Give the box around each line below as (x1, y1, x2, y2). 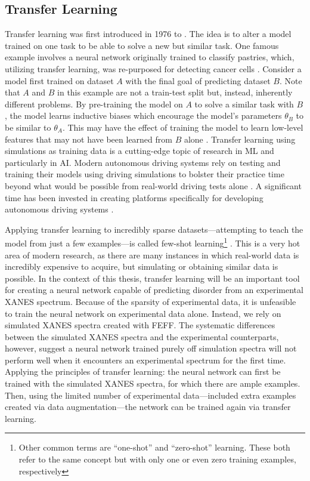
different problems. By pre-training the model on (5, 97, 183, 110)
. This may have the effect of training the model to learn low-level (62, 121, 303, 133)
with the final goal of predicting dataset (125, 74, 271, 87)
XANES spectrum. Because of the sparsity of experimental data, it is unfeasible (5, 295, 296, 307)
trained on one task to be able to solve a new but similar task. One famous (5, 39, 279, 51)
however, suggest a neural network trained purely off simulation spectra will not (5, 342, 297, 354)
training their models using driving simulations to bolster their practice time (5, 168, 284, 180)
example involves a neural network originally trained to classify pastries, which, (5, 51, 294, 63)
